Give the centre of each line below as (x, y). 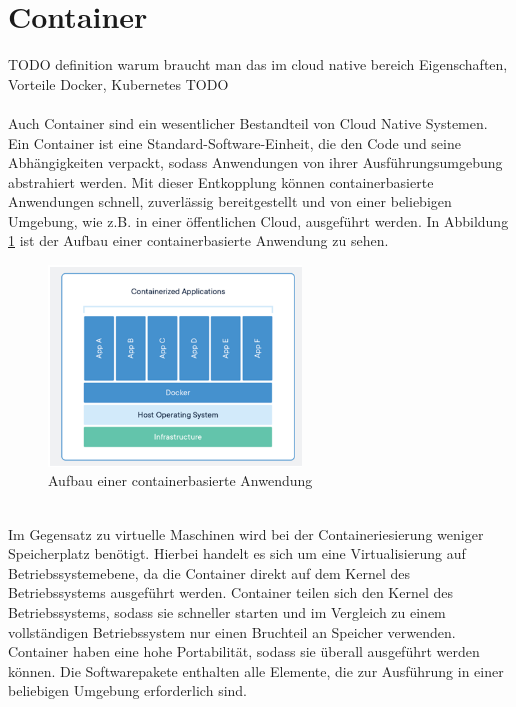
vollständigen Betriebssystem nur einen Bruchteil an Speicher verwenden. (232, 631)
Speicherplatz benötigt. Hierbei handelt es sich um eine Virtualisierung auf (237, 553)
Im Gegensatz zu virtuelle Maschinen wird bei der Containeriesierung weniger (246, 533)
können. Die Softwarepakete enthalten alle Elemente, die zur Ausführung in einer (256, 670)
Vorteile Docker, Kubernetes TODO (118, 83)
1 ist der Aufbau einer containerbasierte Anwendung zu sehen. (198, 240)
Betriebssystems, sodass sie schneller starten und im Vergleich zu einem (227, 611)
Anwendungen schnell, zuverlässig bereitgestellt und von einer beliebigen (230, 201)
